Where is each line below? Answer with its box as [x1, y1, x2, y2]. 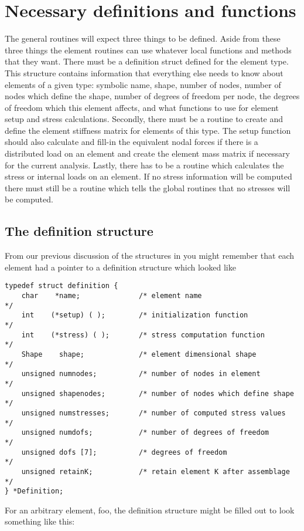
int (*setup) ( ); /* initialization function [21, 311, 248, 320]
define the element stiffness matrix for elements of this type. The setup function [5, 124, 291, 136]
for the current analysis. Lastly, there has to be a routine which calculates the [5, 158, 284, 171]
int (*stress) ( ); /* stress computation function [21, 330, 265, 339]
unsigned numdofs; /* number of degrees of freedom [21, 428, 269, 437]
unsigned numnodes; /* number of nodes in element [21, 370, 261, 378]
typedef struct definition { [5, 282, 118, 290]
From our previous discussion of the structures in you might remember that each [5, 249, 295, 262]
